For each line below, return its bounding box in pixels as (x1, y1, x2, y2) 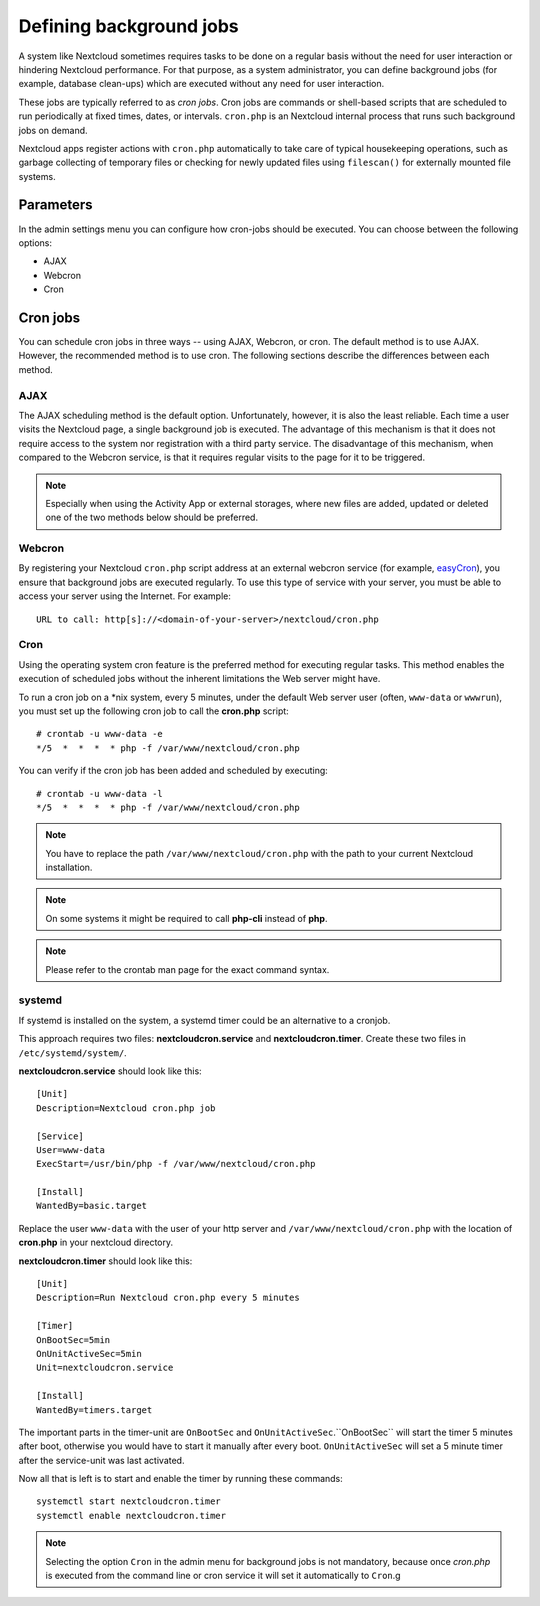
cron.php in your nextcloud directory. (18, 1236, 174, 1249)
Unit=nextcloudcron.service (36, 1362, 174, 1374)
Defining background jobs (18, 15, 239, 37)
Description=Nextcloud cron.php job (36, 1102, 216, 1114)
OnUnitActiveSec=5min (36, 1348, 142, 1359)
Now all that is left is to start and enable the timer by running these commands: (18, 1473, 344, 1485)
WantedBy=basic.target (36, 1200, 148, 1212)
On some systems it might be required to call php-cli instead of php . (45, 912, 328, 924)
